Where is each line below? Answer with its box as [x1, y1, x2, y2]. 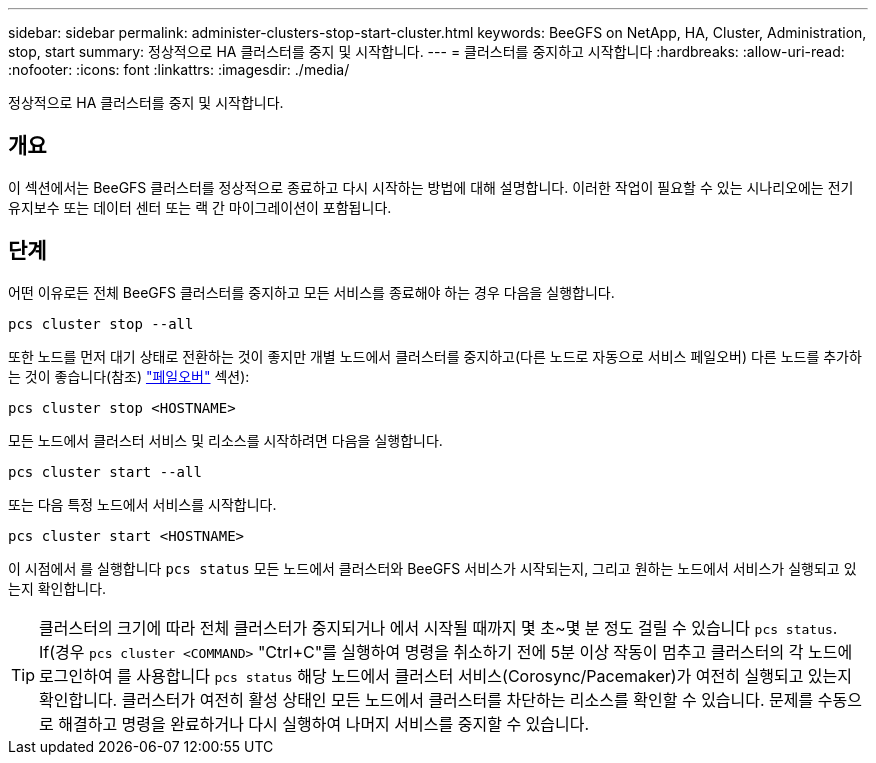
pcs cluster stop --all [8, 315, 194, 332]
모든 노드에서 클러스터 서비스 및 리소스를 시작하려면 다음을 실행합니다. [8, 431, 443, 449]
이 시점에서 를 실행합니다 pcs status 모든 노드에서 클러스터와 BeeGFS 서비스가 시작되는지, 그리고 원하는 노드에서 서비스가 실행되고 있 [8, 559, 857, 577]
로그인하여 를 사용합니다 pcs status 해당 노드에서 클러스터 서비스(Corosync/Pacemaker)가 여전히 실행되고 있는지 [39, 665, 853, 686]
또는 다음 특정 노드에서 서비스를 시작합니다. [8, 495, 277, 513]
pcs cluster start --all [8, 463, 202, 480]
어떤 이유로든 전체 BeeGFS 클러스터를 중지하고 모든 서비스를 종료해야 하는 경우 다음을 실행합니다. [8, 283, 615, 301]
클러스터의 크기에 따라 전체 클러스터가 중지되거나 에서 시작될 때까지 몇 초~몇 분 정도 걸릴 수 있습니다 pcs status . [39, 617, 838, 638]
